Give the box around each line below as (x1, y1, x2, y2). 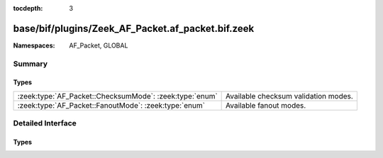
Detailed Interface (13, 118, 77, 128)
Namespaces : (13, 41, 55, 50)
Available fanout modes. (226, 100, 306, 110)
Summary (13, 59, 48, 69)
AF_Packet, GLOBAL (69, 41, 128, 50)
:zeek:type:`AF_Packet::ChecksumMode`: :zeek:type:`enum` (17, 91, 218, 101)
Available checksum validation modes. (226, 91, 354, 101)
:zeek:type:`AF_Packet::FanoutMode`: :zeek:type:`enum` (17, 100, 206, 110)
